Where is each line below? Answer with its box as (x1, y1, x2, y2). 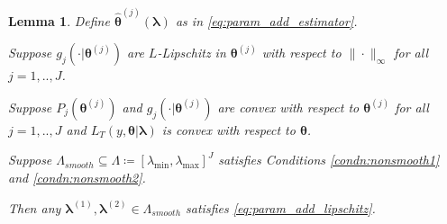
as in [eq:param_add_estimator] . (175, 11, 358, 30)
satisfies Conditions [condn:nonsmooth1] (218, 150, 440, 169)
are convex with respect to (217, 97, 360, 116)
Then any (8, 198, 61, 217)
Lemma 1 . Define (8, 11, 110, 30)
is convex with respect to (161, 120, 296, 139)
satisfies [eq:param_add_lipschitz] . (186, 198, 376, 217)
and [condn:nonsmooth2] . (8, 168, 146, 187)
